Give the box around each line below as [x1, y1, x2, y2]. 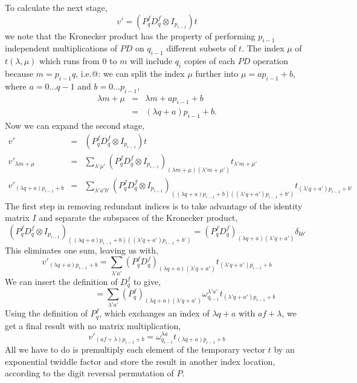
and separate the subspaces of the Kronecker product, [39, 211, 238, 224]
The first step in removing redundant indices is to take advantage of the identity [5, 199, 303, 212]
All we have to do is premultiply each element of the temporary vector [5, 342, 266, 355]
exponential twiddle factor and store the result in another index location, [5, 355, 275, 367]
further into [195, 67, 239, 79]
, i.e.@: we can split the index [76, 67, 185, 79]
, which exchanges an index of [99, 307, 210, 319]
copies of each [184, 54, 235, 67]
